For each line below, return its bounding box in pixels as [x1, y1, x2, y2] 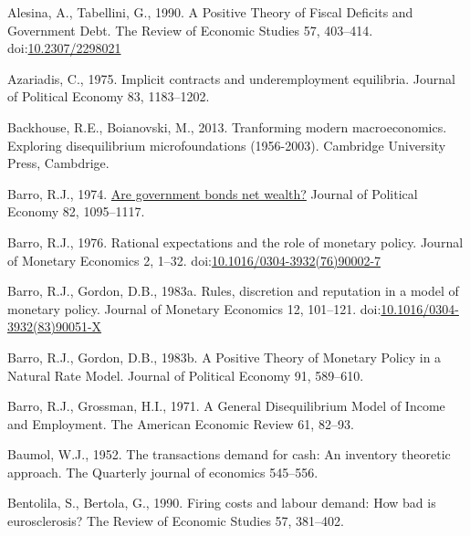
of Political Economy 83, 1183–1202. [7, 87, 210, 106]
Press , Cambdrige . [7, 153, 110, 173]
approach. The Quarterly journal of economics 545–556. [7, 462, 319, 481]
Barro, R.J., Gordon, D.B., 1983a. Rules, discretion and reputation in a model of [7, 281, 459, 300]
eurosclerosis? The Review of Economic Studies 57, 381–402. [7, 511, 345, 531]
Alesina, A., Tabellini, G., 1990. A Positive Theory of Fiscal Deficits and [7, 3, 413, 21]
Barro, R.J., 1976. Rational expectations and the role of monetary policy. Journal [7, 232, 464, 251]
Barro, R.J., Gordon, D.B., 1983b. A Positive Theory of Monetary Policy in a [7, 347, 442, 366]
